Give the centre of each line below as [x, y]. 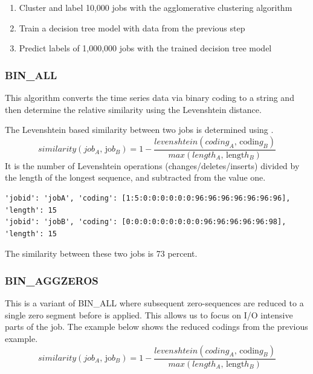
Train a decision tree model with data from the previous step [132, 27]
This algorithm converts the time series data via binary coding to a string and [150, 97]
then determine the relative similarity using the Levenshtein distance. [133, 109]
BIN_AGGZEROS [52, 280]
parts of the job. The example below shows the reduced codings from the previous [156, 327]
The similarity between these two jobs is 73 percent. [101, 253]
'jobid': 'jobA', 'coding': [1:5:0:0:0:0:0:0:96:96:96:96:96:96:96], [148, 198]
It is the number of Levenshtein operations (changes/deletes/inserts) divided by [152, 165]
